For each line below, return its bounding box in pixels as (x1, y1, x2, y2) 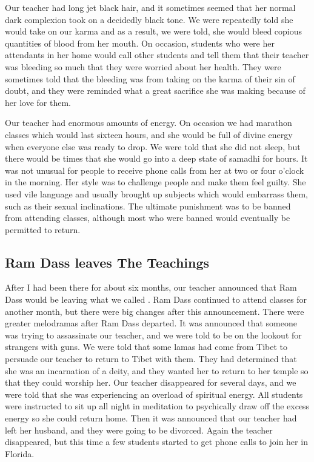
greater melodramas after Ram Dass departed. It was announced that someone (5, 317, 297, 329)
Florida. (5, 447, 35, 460)
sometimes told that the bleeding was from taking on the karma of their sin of (5, 72, 295, 85)
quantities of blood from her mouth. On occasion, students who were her (5, 36, 275, 49)
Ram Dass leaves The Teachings (5, 252, 210, 271)
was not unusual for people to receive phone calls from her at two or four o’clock (5, 163, 304, 176)
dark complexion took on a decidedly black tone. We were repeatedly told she (5, 13, 293, 25)
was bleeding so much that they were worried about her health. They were (5, 60, 281, 73)
